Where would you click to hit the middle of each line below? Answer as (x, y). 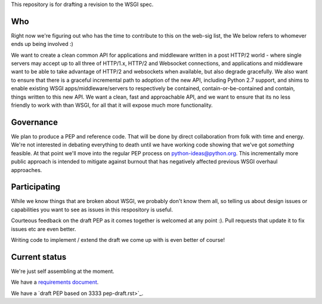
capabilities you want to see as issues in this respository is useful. (92, 210)
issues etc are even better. (44, 229)
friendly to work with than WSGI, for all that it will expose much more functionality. (112, 105)
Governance (34, 122)
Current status (39, 257)
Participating (36, 187)
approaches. (27, 170)
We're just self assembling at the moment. (63, 271)
